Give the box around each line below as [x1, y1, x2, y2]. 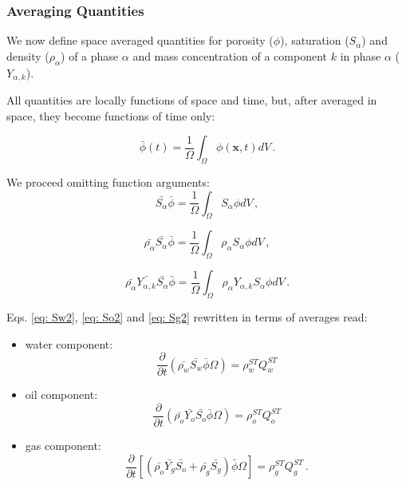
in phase [340, 47, 381, 64]
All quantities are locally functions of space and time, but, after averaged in [6, 92, 377, 108]
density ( [6, 47, 49, 64]
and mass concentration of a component [132, 47, 328, 64]
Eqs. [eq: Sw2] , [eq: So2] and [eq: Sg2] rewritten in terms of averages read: [6, 309, 368, 325]
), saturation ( [280, 32, 349, 49]
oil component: [25, 386, 98, 403]
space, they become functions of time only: [6, 107, 215, 124]
